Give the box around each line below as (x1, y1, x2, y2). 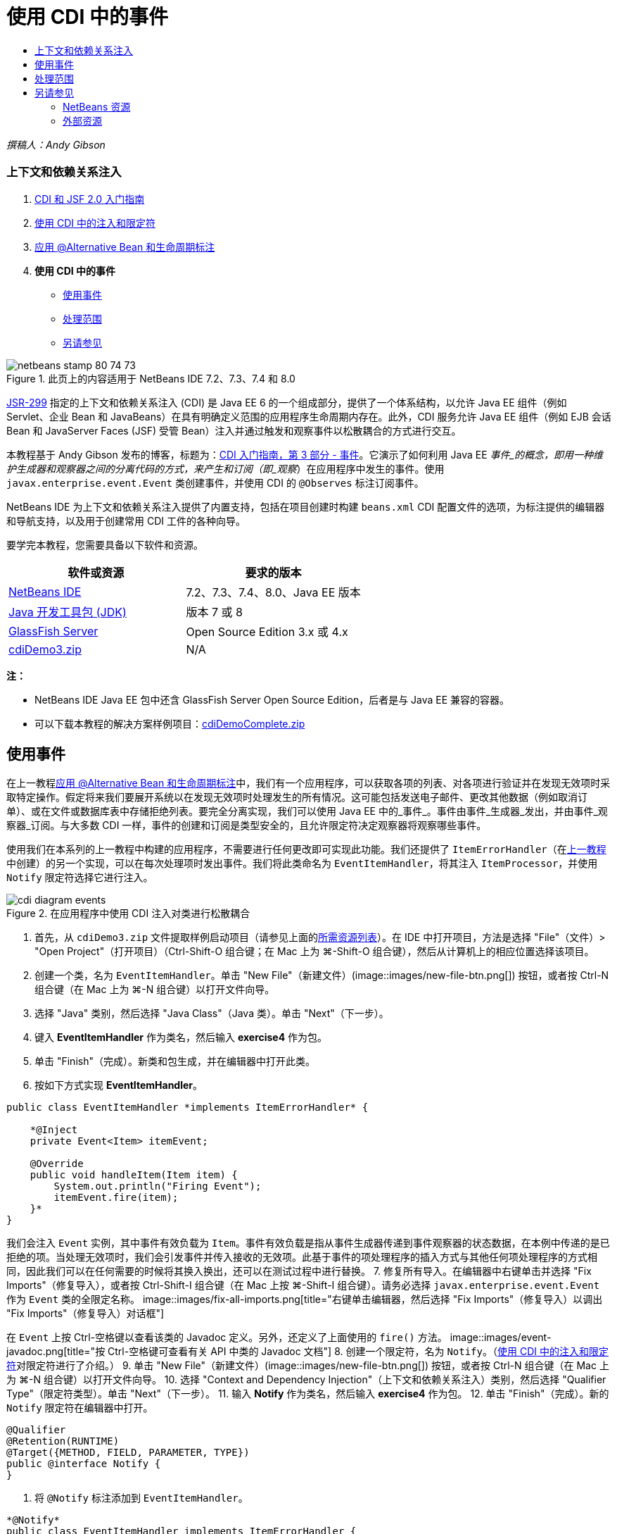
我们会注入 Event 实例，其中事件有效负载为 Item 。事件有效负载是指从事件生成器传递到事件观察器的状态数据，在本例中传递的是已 (6, 1237, 610, 1249)
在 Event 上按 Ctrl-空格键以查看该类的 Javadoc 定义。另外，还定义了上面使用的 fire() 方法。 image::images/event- (6, 1331, 552, 1344)
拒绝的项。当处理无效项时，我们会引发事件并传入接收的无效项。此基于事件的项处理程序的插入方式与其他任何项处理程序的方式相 (6, 1251, 597, 1264)
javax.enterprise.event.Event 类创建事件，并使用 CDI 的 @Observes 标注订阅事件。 (6, 476, 424, 489)
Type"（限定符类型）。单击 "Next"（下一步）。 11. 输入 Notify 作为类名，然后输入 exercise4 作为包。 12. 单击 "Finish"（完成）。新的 (6, 1388, 609, 1400)
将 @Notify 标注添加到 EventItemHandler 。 (34, 1492, 248, 1504)
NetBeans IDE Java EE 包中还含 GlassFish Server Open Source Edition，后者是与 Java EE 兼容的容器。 (34, 693, 510, 706)
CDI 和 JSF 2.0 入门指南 (34, 192, 145, 205)
